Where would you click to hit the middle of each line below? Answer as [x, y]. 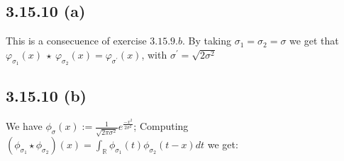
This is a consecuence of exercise [76, 41]
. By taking [207, 41]
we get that [314, 41]
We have [24, 126]
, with [154, 54]
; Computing [161, 126]
